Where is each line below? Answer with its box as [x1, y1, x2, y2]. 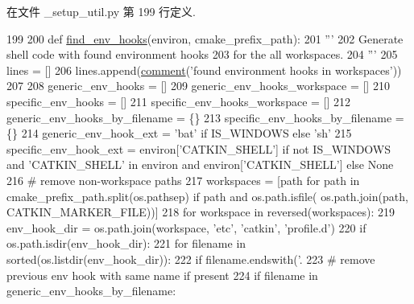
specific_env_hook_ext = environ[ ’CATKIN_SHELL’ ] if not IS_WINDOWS [6, 140, 391, 157]
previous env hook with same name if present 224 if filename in [6, 266, 318, 283]
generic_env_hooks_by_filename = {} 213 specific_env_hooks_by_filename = [6, 109, 404, 125]
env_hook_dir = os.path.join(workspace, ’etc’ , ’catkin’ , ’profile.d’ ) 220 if [6, 219, 366, 236]
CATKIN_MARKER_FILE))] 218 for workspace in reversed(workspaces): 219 [6, 203, 395, 220]
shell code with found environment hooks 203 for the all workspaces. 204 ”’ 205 [6, 46, 398, 63]
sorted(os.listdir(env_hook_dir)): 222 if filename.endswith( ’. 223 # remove [6, 250, 375, 267]
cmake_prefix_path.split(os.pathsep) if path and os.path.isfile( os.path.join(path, [6, 187, 408, 204]
